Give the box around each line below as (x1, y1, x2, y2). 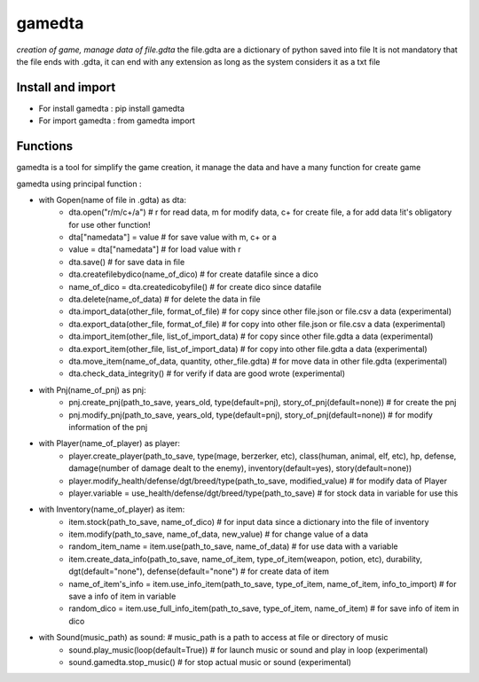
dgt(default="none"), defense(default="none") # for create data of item (68, 566, 330, 576)
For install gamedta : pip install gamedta (38, 103, 185, 114)
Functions (16, 138, 74, 154)
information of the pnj (68, 421, 148, 432)
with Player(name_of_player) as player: (38, 438, 181, 449)
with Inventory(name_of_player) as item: (38, 504, 185, 514)
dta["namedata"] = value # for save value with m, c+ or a (68, 231, 277, 243)
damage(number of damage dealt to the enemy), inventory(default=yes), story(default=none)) (68, 463, 412, 474)
